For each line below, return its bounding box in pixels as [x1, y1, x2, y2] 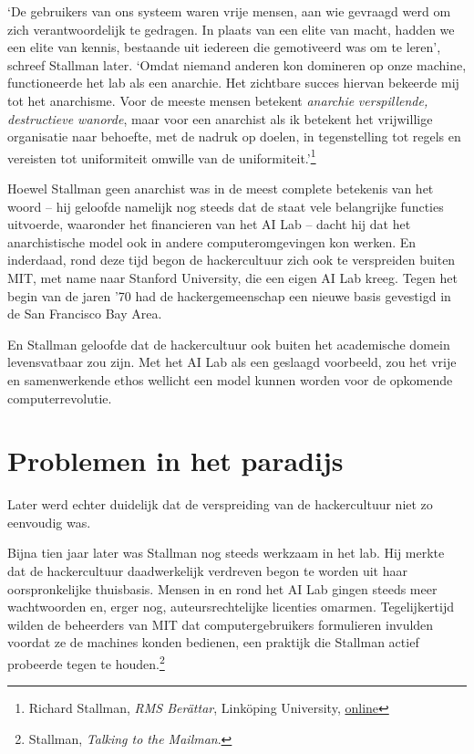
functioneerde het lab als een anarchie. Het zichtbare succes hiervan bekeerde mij [7, 73, 459, 92]
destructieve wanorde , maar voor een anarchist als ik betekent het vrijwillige [7, 109, 433, 128]
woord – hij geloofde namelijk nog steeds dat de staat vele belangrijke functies [7, 196, 444, 215]
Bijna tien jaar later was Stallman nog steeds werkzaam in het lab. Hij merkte [7, 543, 445, 562]
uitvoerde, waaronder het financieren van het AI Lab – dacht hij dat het [7, 215, 411, 234]
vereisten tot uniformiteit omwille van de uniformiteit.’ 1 [7, 145, 316, 167]
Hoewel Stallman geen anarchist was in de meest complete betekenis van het [7, 179, 434, 197]
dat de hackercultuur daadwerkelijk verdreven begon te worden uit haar [7, 561, 407, 581]
